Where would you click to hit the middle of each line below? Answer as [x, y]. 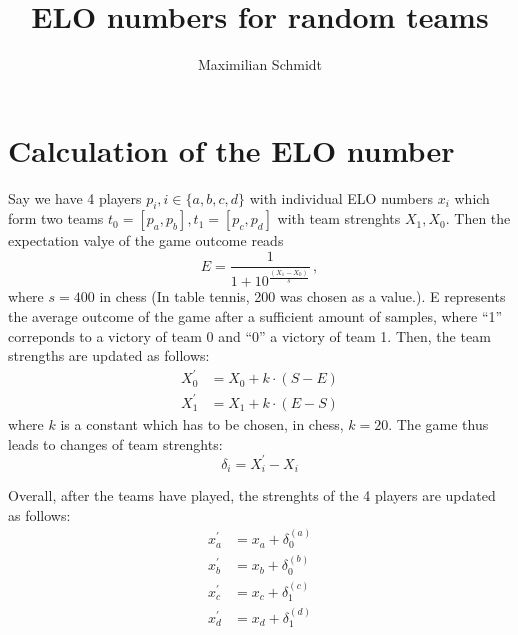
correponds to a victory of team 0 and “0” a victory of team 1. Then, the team [249, 335]
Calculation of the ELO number [231, 149]
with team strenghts [339, 218]
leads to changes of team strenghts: [115, 443]
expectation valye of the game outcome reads [146, 240]
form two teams [56, 218]
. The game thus [438, 423]
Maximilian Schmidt [260, 64]
